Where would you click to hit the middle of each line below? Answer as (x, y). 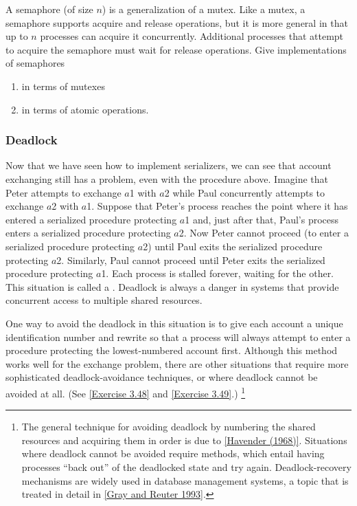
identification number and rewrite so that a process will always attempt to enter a (178, 337)
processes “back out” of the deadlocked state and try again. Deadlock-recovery (186, 466)
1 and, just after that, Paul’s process (262, 219)
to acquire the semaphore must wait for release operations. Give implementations (176, 49)
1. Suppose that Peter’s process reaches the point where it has (217, 206)
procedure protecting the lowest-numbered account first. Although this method (172, 350)
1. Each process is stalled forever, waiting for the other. (218, 273)
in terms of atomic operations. (85, 109)
